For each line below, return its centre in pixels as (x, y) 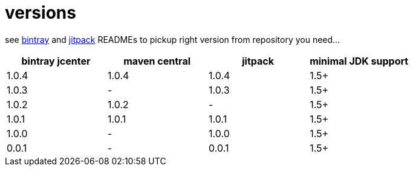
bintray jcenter (56, 61)
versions (41, 13)
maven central (157, 61)
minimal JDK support (359, 61)
